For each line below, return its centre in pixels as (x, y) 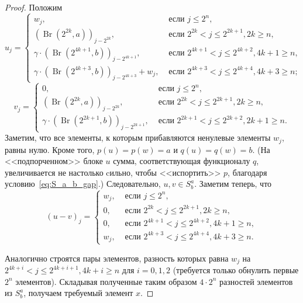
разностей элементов (256, 281)
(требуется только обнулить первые (236, 270)
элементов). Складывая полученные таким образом (106, 281)
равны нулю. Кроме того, (50, 149)
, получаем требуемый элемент (78, 293)
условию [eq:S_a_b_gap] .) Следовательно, (83, 184)
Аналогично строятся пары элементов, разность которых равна (117, 258)
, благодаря (247, 172)
